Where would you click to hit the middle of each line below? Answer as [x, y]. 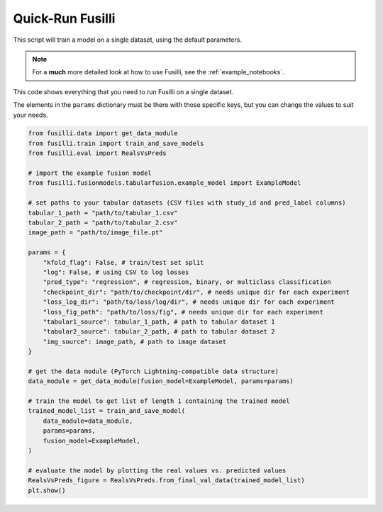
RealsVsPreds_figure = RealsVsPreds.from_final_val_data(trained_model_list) [166, 480]
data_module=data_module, [88, 421]
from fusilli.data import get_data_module [103, 133]
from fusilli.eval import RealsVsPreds [97, 153]
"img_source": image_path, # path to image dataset [135, 341]
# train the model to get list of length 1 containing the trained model [159, 401]
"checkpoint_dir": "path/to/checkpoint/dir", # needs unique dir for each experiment [196, 292]
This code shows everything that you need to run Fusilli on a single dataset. [123, 91]
